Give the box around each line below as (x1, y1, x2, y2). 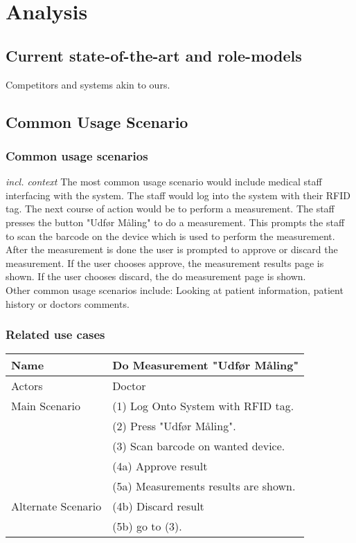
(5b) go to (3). (112, 518, 182, 535)
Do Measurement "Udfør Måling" (112, 357, 299, 374)
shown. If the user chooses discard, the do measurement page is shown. (6, 269, 306, 284)
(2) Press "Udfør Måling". (112, 418, 236, 434)
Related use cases (6, 326, 105, 343)
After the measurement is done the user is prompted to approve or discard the (6, 242, 338, 257)
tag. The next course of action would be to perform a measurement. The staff (6, 201, 335, 216)
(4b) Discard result (112, 498, 204, 515)
